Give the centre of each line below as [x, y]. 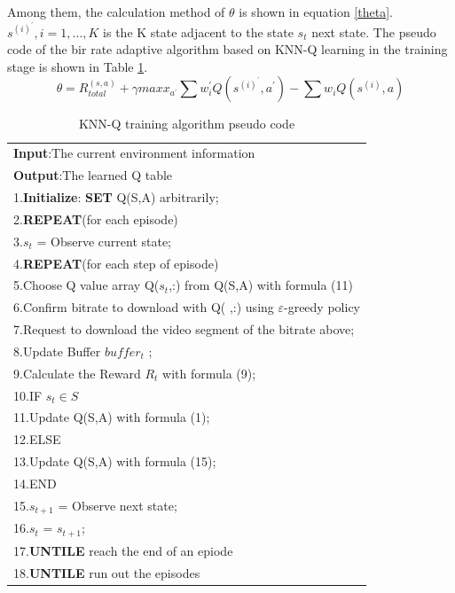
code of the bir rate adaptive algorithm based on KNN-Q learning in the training [227, 49]
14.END [35, 483]
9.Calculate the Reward [77, 373]
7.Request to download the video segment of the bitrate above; [184, 329]
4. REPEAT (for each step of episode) [116, 263]
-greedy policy [322, 307]
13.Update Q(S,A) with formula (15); [115, 461]
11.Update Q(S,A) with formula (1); [112, 417]
